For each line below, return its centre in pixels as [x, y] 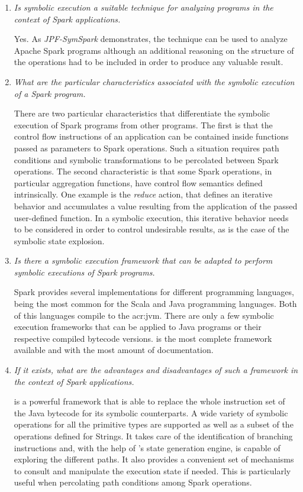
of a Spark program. [50, 93]
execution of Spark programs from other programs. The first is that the [143, 124]
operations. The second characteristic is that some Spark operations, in [143, 171]
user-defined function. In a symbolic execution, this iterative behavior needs [151, 217]
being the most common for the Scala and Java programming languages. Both [155, 304]
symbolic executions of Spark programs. [84, 272]
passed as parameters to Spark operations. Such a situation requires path [146, 148]
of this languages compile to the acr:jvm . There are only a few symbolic [144, 315]
